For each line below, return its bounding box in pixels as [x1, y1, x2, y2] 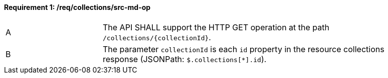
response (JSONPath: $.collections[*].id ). [103, 54, 267, 64]
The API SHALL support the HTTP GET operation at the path [103, 22, 329, 32]
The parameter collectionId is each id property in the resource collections [103, 44, 384, 54]
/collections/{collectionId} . [103, 32, 211, 42]
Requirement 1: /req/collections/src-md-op [4, 3, 151, 11]
